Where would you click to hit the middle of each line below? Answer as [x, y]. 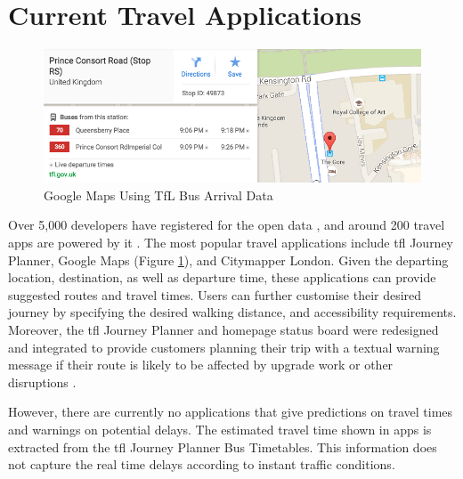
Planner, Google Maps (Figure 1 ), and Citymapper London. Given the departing [228, 260]
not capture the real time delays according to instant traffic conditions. [202, 464]
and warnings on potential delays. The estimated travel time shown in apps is [220, 429]
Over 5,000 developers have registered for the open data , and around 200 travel [227, 225]
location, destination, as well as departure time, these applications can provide [222, 277]
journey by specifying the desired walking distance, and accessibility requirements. [232, 312]
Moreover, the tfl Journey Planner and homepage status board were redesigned [223, 329]
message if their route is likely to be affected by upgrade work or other [201, 365]
